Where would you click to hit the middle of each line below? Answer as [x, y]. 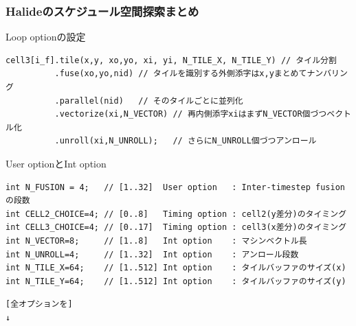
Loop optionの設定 [46, 37]
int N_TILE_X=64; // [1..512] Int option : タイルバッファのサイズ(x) [176, 268]
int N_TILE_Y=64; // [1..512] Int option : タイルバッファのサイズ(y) [176, 281]
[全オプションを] [39, 304]
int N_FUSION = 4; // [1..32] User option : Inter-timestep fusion [175, 187]
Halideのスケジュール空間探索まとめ [102, 11]
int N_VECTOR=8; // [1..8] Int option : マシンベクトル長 [156, 241]
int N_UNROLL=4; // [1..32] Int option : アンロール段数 [152, 254]
